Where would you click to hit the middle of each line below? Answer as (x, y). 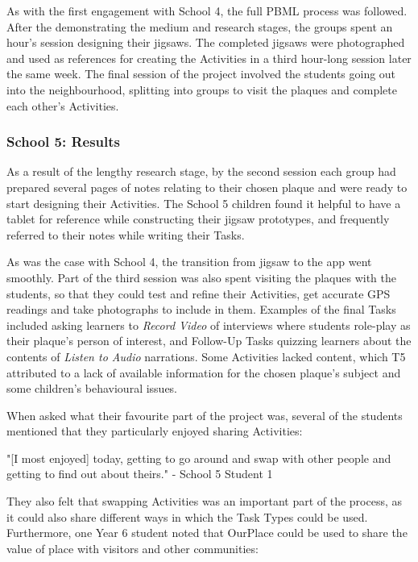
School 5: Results (64, 142)
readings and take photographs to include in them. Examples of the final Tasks (201, 309)
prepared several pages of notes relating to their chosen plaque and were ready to (207, 187)
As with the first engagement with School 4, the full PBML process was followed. (207, 10)
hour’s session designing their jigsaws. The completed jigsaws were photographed (206, 42)
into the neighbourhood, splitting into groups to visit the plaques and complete (202, 89)
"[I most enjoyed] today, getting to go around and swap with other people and (199, 458)
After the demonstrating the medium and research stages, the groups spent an (200, 26)
